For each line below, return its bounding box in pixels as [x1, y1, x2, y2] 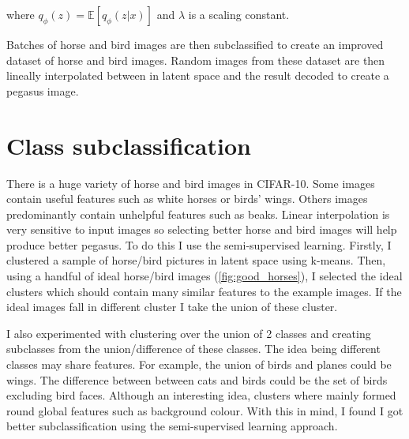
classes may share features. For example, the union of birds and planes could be [6, 356, 392, 373]
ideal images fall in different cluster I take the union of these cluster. [6, 298, 338, 315]
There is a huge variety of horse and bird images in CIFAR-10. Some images [6, 174, 375, 191]
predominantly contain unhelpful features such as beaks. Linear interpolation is [6, 205, 390, 222]
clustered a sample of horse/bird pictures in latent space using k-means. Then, [6, 252, 386, 268]
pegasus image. [6, 82, 79, 99]
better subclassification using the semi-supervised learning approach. [6, 418, 338, 434]
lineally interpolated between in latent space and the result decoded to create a [6, 67, 389, 84]
